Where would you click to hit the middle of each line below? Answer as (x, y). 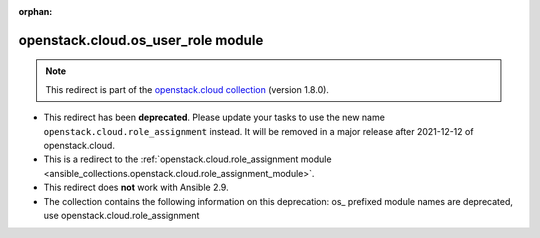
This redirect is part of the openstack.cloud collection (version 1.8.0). (187, 89)
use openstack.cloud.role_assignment (121, 215)
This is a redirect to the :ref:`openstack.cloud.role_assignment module (187, 159)
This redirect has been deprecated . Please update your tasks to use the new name (214, 117)
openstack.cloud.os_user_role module (141, 40)
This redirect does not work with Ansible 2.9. (136, 187)
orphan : (35, 11)
